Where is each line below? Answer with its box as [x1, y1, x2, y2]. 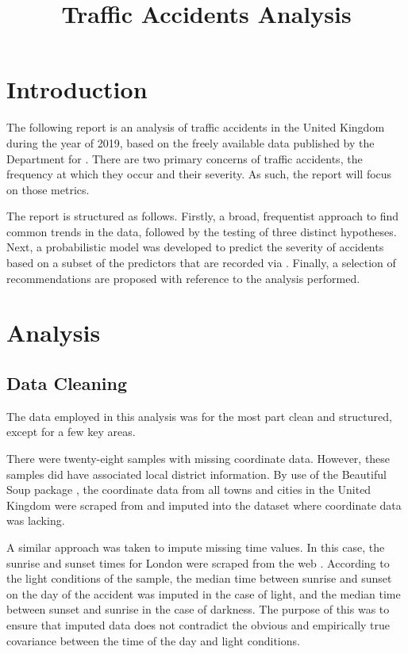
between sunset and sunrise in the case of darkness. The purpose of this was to [6, 601, 390, 618]
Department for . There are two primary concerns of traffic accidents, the [6, 150, 363, 166]
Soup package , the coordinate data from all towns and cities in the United [6, 481, 371, 498]
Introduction [6, 73, 148, 105]
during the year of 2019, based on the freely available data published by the [6, 134, 375, 151]
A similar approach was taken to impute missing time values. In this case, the [6, 538, 385, 555]
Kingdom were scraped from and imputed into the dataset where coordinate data [6, 496, 402, 513]
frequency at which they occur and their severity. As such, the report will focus [6, 166, 392, 182]
